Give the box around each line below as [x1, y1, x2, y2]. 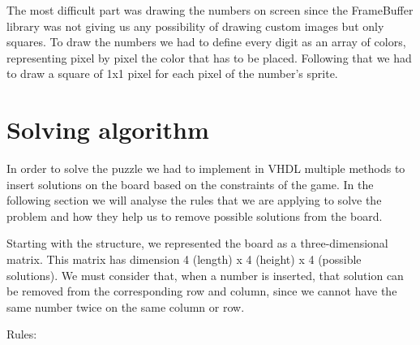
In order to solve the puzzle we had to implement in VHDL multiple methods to [6, 160, 405, 177]
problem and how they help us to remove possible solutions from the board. [6, 207, 383, 224]
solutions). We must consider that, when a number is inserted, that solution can [6, 266, 404, 283]
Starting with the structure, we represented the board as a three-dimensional [6, 235, 388, 252]
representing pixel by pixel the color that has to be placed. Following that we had [6, 49, 412, 66]
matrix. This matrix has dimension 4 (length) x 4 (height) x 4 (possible [6, 251, 362, 268]
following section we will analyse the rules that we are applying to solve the [6, 192, 382, 209]
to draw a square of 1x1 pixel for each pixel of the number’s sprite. [6, 65, 338, 82]
